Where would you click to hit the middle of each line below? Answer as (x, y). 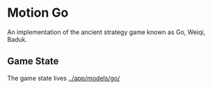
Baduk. (17, 39)
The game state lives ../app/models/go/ (64, 78)
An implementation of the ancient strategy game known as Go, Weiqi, (106, 32)
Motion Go (38, 13)
